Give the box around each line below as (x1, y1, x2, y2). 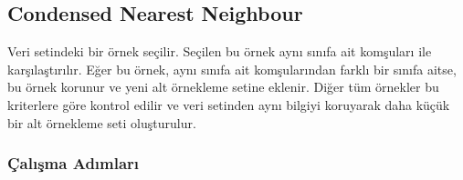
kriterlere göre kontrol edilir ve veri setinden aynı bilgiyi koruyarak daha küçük (7, 95, 450, 114)
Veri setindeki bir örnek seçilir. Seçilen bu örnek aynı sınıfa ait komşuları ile (7, 42, 432, 61)
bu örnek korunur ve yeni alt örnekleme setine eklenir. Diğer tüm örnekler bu (7, 77, 439, 96)
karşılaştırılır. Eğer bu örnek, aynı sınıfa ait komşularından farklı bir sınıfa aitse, (7, 59, 457, 78)
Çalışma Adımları (7, 152, 140, 175)
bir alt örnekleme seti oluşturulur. (7, 113, 196, 132)
